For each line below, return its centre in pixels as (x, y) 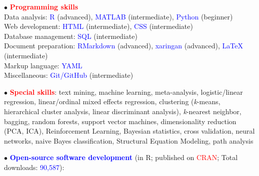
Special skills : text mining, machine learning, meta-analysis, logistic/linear (126, 91)
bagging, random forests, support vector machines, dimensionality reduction (120, 121)
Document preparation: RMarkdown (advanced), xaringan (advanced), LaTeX (123, 46)
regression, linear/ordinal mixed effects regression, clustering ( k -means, (112, 101)
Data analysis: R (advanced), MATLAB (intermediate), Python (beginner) (118, 16)
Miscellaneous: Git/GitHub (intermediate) (69, 75)
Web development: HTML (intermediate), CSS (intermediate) (98, 26)
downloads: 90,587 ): (34, 167)
